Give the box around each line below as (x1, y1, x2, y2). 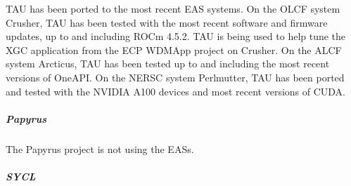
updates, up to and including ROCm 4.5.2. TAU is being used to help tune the (6, 29, 346, 44)
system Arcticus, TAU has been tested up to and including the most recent (6, 56, 330, 71)
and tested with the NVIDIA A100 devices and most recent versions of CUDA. (6, 84, 346, 98)
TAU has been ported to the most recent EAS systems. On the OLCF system (6, 1, 340, 15)
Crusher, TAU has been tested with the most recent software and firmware (6, 15, 328, 29)
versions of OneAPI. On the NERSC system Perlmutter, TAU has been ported (6, 69, 345, 84)
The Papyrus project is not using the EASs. (6, 141, 194, 156)
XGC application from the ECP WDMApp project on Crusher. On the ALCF (6, 42, 342, 57)
